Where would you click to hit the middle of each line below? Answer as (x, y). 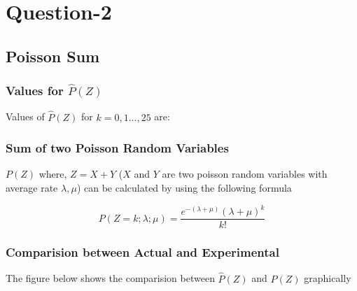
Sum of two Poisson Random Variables (117, 148)
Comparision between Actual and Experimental (142, 252)
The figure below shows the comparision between (110, 278)
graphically (328, 278)
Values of (25, 116)
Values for (35, 91)
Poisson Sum (53, 56)
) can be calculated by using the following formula (184, 187)
